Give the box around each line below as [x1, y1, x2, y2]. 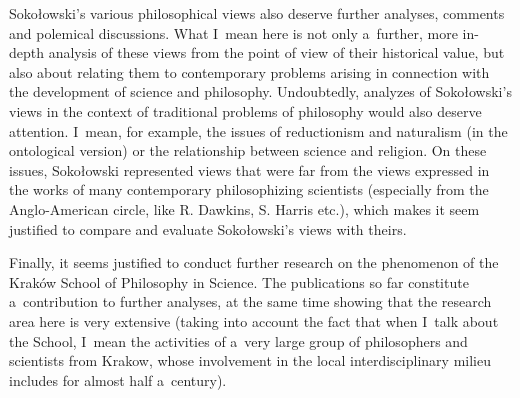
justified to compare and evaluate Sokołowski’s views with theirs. [9, 218, 407, 239]
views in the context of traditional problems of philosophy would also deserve [9, 100, 482, 121]
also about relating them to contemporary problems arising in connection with [9, 61, 490, 82]
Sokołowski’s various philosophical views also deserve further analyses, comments [9, 3, 505, 23]
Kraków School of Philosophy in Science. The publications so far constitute [9, 271, 469, 292]
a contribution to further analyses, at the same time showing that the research [9, 291, 492, 312]
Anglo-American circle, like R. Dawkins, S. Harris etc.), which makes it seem [9, 198, 480, 219]
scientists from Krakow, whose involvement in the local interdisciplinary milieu [9, 350, 491, 371]
